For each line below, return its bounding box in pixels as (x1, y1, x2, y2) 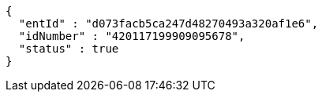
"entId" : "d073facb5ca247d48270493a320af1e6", (18, 17, 319, 30)
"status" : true (18, 42, 119, 55)
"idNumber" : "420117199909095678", (18, 30, 245, 42)
